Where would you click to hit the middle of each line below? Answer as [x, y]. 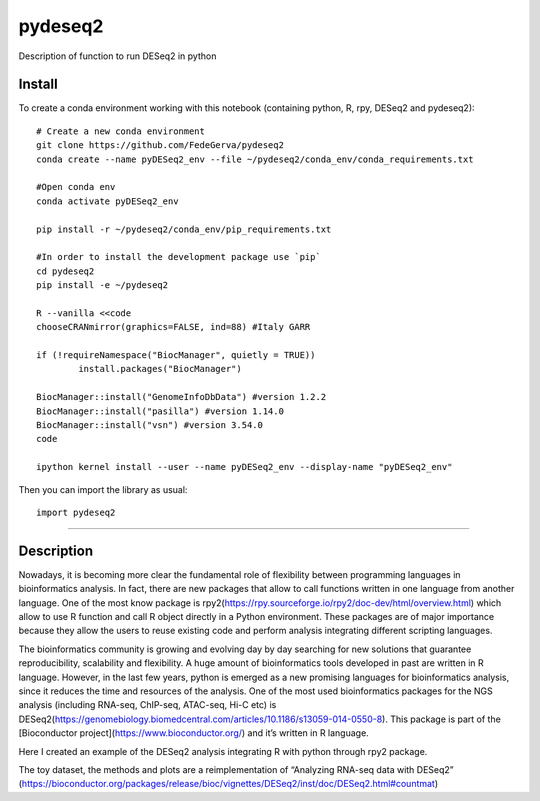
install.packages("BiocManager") [160, 369]
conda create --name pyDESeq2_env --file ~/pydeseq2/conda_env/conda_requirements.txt [255, 159]
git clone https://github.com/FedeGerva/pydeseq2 [160, 145]
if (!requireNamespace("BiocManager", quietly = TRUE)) [176, 355]
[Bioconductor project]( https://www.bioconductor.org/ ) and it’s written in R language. [193, 733]
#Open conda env [76, 187]
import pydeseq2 [76, 512]
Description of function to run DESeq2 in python [117, 56]
